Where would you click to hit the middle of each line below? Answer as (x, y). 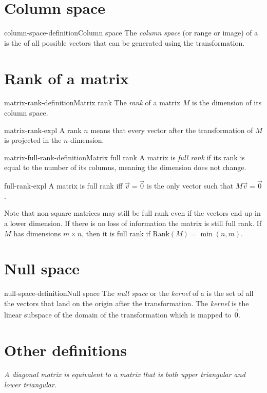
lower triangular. (31, 385)
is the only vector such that (190, 186)
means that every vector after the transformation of (172, 130)
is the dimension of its (227, 102)
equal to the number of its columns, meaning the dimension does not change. (125, 167)
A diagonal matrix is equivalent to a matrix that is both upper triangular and (125, 374)
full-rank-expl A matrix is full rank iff (63, 186)
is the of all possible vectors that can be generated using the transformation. (125, 42)
